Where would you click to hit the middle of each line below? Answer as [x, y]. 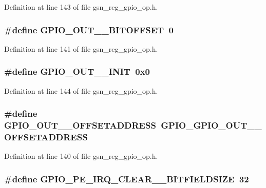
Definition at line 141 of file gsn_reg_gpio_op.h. [81, 48]
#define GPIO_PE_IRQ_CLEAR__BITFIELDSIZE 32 [127, 179]
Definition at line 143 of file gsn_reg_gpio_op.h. [81, 7]
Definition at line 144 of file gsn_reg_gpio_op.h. [81, 90]
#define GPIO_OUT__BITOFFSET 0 [89, 29]
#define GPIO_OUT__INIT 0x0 [77, 71]
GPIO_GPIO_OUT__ [211, 125]
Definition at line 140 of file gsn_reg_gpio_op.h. [81, 156]
